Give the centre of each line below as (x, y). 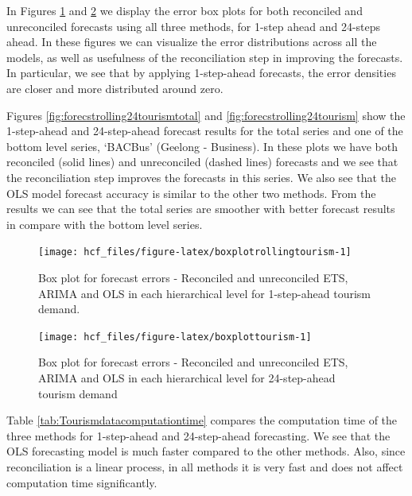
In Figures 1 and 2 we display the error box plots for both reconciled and (185, 10)
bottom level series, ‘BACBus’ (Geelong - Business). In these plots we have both (202, 146)
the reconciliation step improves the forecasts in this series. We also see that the (201, 177)
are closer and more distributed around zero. (115, 88)
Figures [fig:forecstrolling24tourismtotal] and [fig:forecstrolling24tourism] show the (206, 115)
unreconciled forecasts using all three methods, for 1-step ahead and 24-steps (194, 26)
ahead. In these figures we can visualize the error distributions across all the (192, 42)
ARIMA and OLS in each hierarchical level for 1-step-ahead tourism (204, 293)
